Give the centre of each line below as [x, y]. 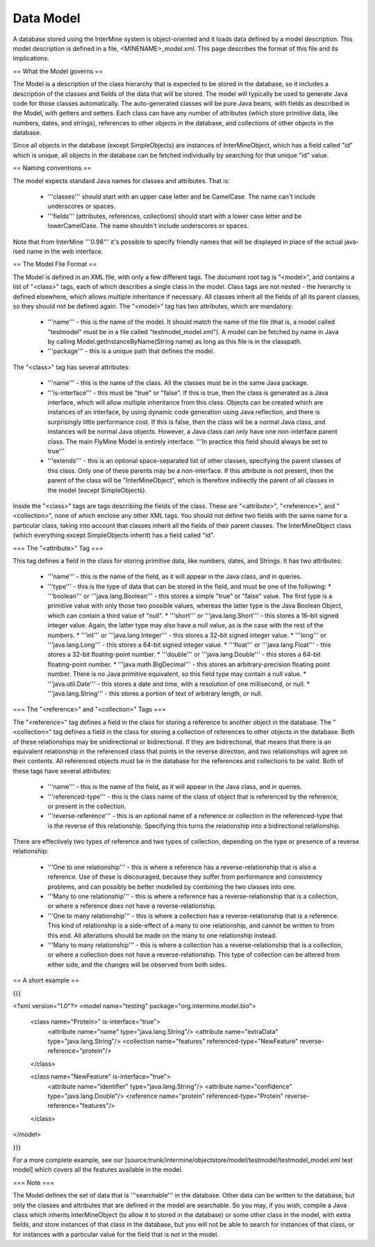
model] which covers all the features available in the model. [98, 1170]
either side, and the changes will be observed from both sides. [137, 964]
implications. [31, 58]
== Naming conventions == [52, 168]
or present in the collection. [87, 806]
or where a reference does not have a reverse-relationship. [132, 906]
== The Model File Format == [55, 264]
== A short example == [46, 980]
